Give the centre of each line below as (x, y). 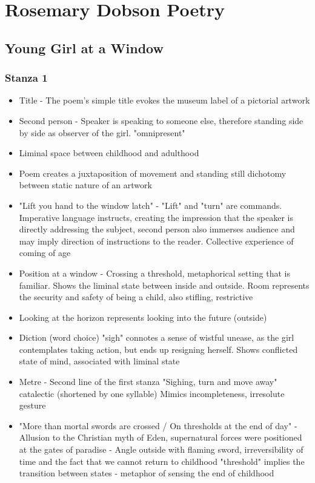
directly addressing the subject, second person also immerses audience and (157, 229)
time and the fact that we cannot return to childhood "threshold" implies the (162, 461)
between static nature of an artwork (85, 185)
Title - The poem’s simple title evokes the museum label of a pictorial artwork (164, 100)
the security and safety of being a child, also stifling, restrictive (136, 297)
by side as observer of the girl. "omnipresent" (102, 132)
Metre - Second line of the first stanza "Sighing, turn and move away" (148, 382)
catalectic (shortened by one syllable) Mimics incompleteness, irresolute (152, 393)
